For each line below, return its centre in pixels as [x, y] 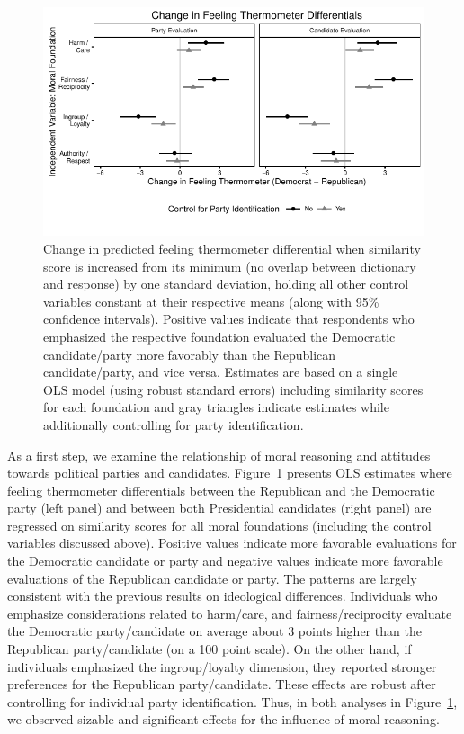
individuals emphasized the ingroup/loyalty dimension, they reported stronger [222, 666]
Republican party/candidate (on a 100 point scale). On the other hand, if [210, 649]
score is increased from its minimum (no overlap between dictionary [230, 266]
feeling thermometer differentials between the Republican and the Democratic [221, 490]
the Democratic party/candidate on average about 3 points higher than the [214, 631]
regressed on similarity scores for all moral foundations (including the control [219, 525]
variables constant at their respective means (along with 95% [211, 301]
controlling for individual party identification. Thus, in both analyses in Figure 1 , [232, 701]
